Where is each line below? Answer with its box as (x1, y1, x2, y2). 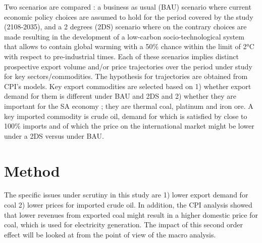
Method (4, 160, 60, 181)
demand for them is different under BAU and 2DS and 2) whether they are (4, 91, 236, 101)
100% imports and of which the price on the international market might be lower (4, 120, 254, 131)
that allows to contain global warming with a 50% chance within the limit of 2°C (4, 41, 254, 52)
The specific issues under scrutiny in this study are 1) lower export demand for (4, 189, 248, 200)
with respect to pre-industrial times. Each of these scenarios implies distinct (4, 51, 239, 61)
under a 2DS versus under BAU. (4, 130, 104, 141)
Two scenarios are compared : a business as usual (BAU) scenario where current (4, 2, 251, 12)
